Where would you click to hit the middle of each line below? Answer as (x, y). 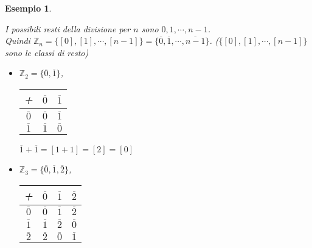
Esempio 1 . (28, 8)
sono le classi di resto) (47, 52)
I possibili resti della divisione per (68, 28)
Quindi (18, 41)
